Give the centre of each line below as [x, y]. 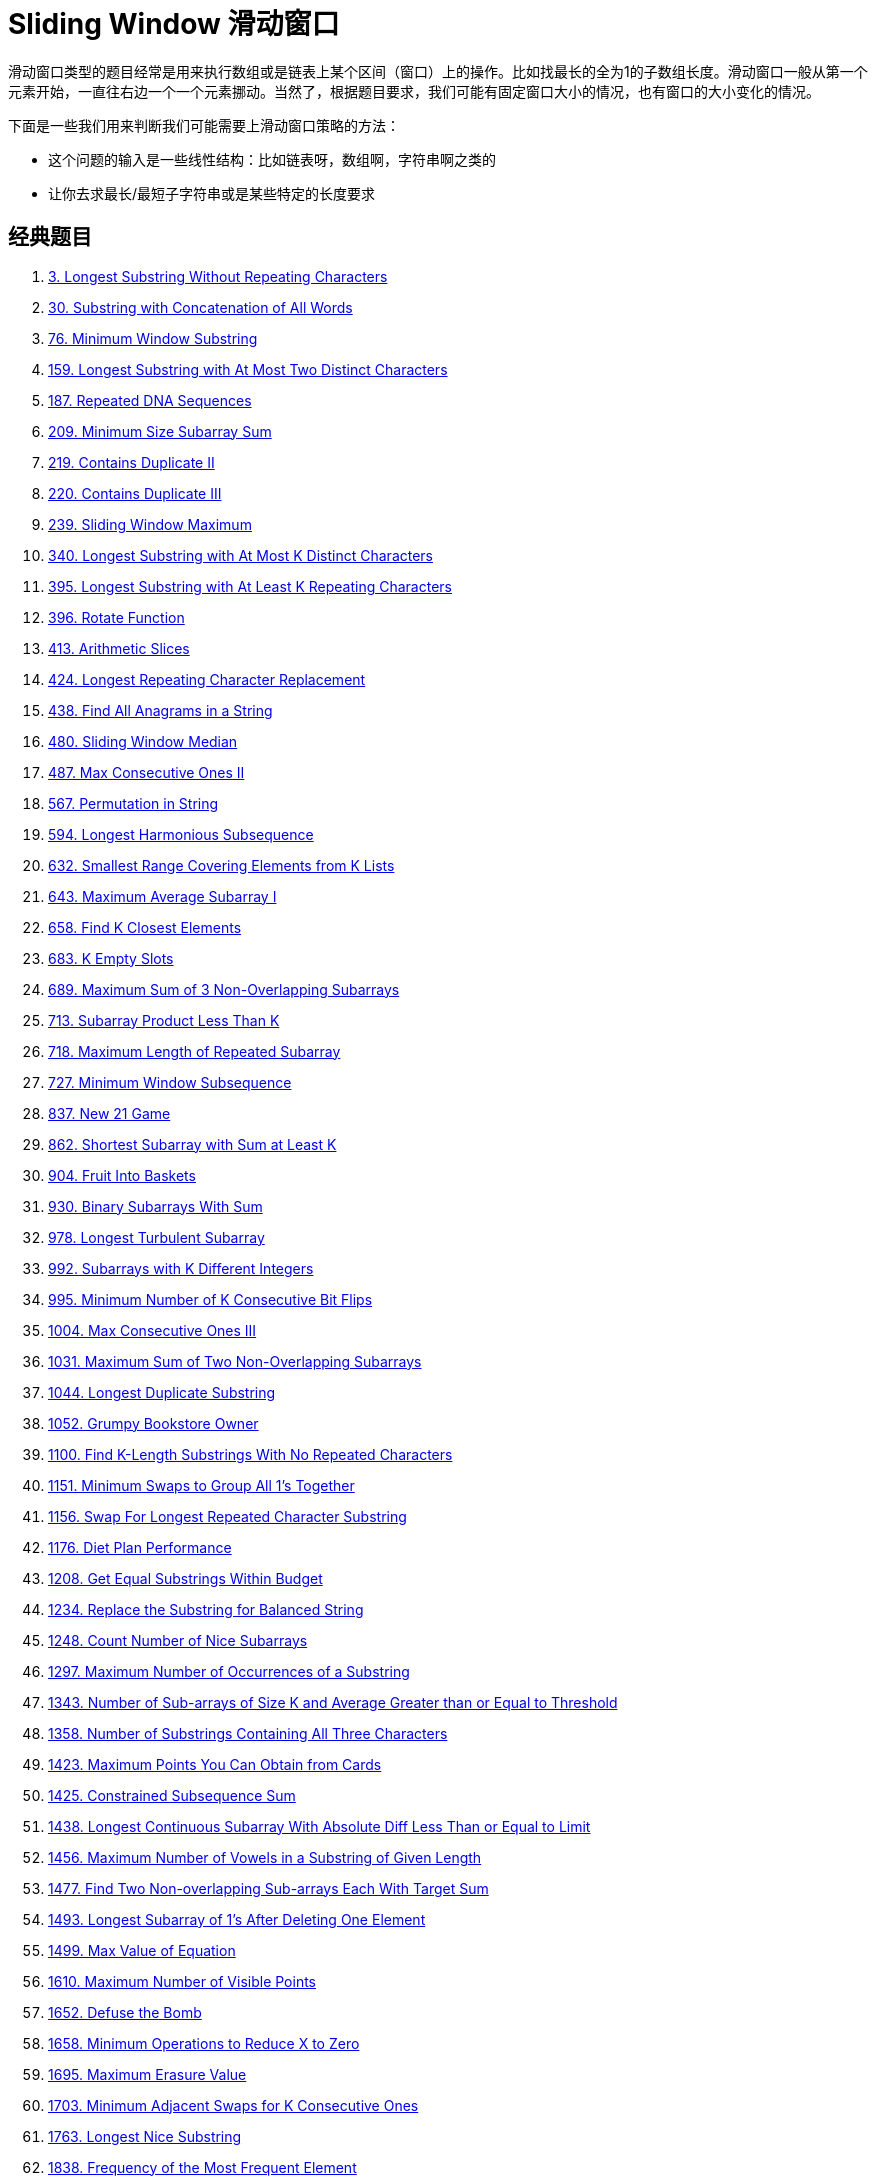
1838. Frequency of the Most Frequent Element [202, 2167]
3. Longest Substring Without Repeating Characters [218, 276]
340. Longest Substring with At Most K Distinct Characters [241, 555]
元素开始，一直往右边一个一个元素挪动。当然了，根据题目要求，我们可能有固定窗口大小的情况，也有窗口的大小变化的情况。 [414, 91]
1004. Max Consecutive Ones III [152, 1330]
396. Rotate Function [116, 617]
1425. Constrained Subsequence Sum [172, 1795]
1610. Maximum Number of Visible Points [182, 1981]
